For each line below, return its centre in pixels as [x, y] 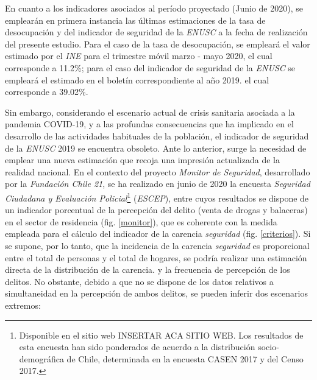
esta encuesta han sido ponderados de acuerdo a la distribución [137, 347]
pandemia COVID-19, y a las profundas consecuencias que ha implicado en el [149, 124]
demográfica [41, 358]
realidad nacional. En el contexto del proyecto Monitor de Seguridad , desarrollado [158, 171]
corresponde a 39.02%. [47, 92]
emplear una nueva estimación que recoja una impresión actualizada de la [142, 160]
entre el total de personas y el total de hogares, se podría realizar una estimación [156, 257]
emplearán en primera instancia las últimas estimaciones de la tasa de [135, 20]
